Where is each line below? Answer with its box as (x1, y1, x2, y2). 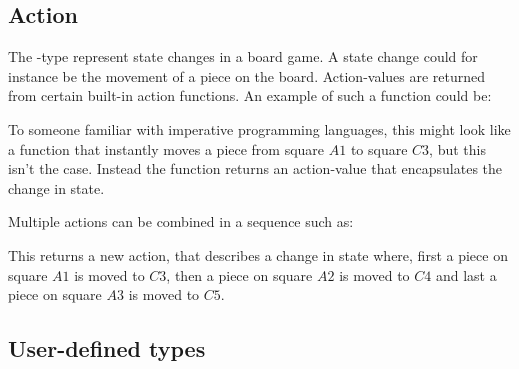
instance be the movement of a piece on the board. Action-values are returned (8, 65, 486, 86)
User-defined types (8, 333, 206, 364)
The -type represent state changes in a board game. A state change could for (8, 46, 478, 67)
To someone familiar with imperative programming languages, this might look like (8, 118, 511, 139)
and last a (435, 264, 497, 285)
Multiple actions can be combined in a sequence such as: (8, 211, 354, 232)
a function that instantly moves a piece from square (8, 138, 325, 159)
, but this (429, 138, 486, 159)
